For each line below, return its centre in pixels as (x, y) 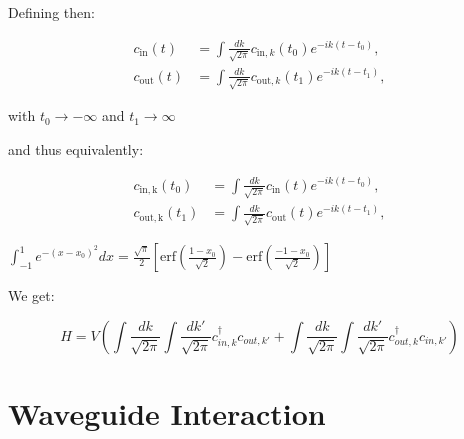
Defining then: (51, 12)
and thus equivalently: (76, 148)
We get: (31, 295)
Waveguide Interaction (167, 412)
